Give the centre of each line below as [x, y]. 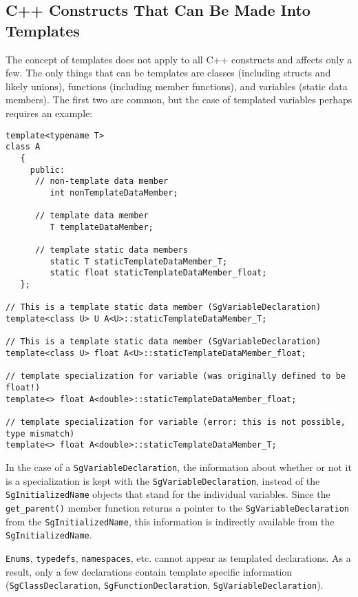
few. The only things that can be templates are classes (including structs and [168, 73]
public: [47, 170]
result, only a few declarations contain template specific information [149, 571]
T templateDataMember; [102, 227]
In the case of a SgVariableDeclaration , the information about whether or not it [179, 467]
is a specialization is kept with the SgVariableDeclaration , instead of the [163, 480]
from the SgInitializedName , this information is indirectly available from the [170, 521]
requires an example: [49, 113]
